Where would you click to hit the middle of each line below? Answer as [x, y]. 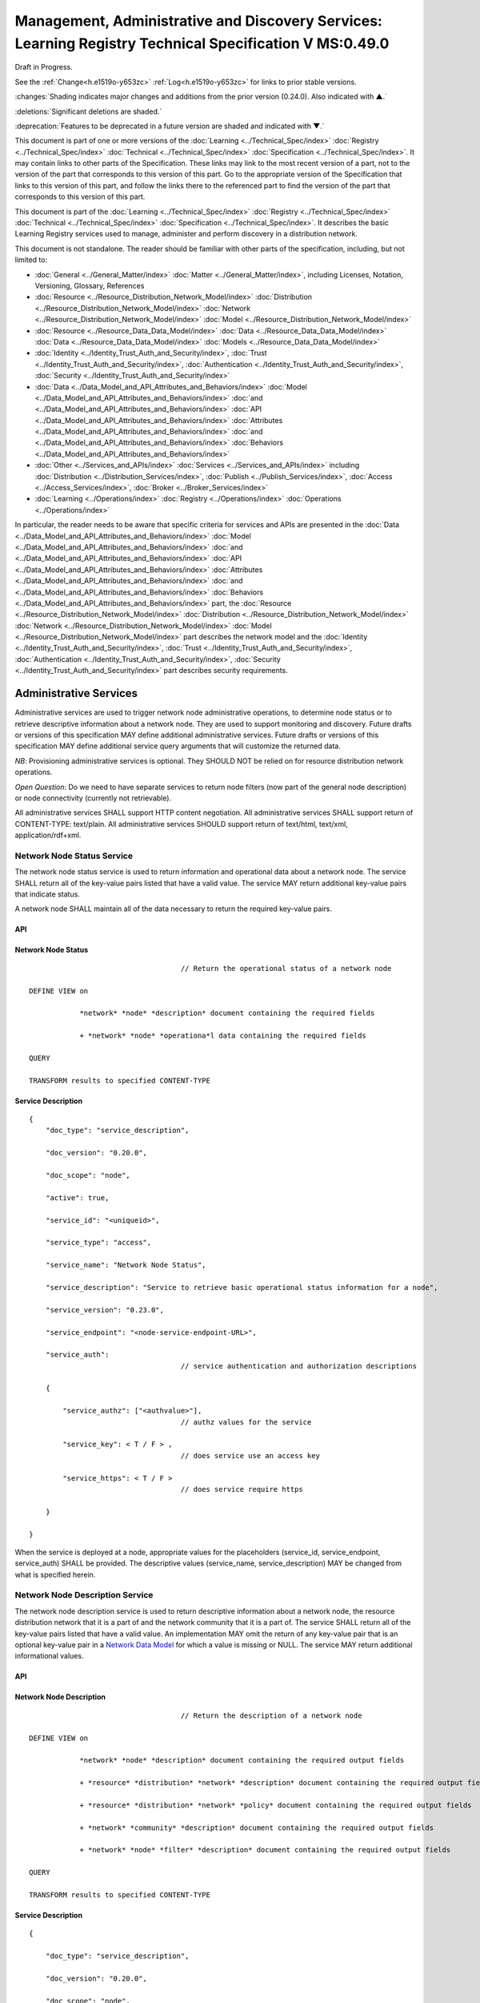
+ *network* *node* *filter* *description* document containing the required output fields [265, 1850]
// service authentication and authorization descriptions [299, 1366]
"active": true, [77, 1197]
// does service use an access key [250, 1455]
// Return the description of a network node [271, 1715]
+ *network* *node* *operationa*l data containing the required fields [223, 1036]
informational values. [49, 1656]
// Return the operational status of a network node [286, 968]
